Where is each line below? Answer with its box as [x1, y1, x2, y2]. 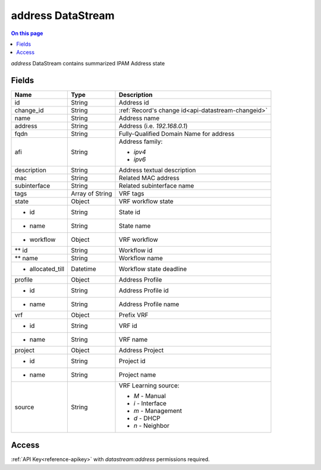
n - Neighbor [134, 421, 169, 430]
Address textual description [119, 166, 196, 174]
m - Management [134, 406, 182, 415]
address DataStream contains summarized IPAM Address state [11, 59, 165, 67]
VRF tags [119, 189, 144, 197]
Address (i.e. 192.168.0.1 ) [119, 122, 188, 130]
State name [119, 222, 151, 230]
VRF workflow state [119, 197, 174, 205]
